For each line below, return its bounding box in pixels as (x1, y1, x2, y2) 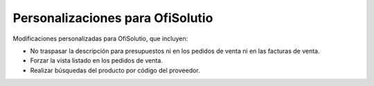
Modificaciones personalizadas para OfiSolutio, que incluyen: (12, 34, 188, 43)
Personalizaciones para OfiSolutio (12, 10, 213, 25)
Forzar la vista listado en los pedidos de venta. (30, 56, 163, 65)
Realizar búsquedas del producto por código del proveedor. (30, 66, 200, 74)
